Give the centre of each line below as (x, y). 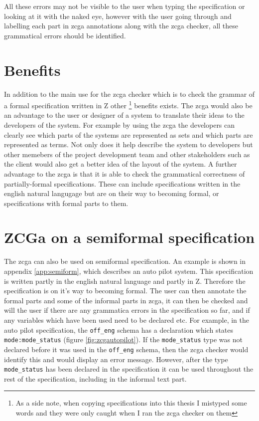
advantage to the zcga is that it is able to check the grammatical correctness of (125, 173)
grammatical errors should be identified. (65, 35)
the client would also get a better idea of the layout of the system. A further (121, 164)
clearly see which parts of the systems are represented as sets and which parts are (129, 134)
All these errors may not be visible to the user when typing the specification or (125, 6)
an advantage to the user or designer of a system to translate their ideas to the (124, 115)
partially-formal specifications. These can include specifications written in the (122, 183)
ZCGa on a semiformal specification (129, 237)
